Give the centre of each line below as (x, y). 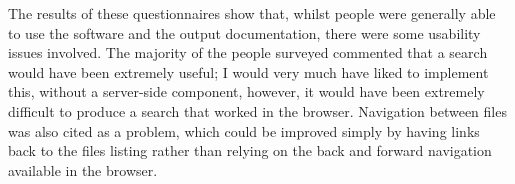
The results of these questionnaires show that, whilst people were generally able (252, 13)
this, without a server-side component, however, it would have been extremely (246, 91)
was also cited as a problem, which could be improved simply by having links (244, 130)
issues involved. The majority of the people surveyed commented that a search (248, 52)
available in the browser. (83, 169)
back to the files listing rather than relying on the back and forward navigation (250, 150)
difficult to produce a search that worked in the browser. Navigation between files (257, 110)
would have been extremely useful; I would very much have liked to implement (248, 71)
